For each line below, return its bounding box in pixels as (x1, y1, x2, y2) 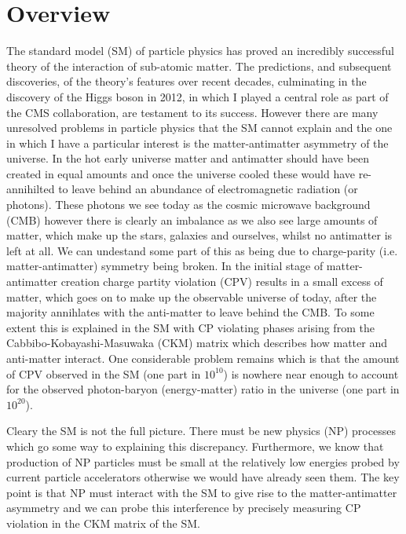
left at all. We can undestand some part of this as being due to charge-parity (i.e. (6, 242, 398, 258)
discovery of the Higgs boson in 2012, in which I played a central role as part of (6, 88, 389, 104)
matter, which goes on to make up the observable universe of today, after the (6, 288, 377, 305)
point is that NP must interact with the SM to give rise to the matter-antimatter (6, 484, 397, 500)
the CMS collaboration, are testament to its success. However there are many (6, 104, 379, 120)
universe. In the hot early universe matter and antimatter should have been (6, 150, 370, 166)
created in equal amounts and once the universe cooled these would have (6, 165, 355, 181)
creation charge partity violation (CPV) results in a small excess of (60, 273, 383, 290)
